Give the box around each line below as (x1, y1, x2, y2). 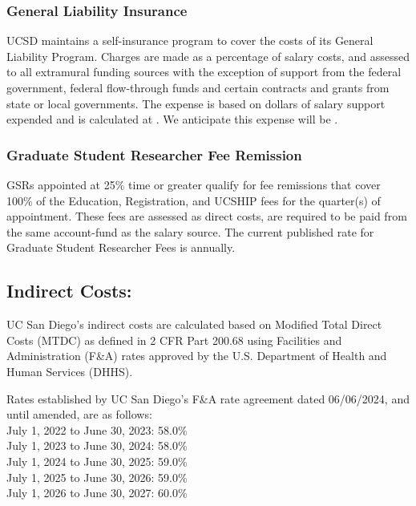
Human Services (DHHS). (6, 362, 133, 379)
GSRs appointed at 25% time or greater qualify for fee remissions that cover (6, 176, 381, 192)
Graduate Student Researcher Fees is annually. (6, 239, 236, 256)
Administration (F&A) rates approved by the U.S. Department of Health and (6, 347, 387, 364)
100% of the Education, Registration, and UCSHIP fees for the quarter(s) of (6, 192, 381, 208)
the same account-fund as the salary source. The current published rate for (6, 223, 374, 240)
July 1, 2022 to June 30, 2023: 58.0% (6, 421, 188, 438)
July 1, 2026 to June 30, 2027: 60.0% (6, 484, 188, 501)
